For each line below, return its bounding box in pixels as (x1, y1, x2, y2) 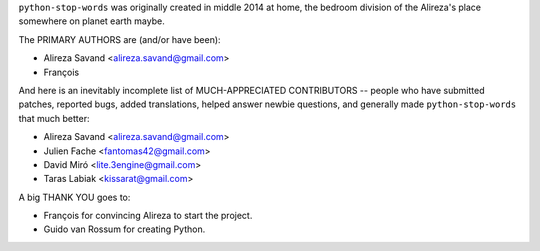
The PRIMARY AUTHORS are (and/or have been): (18, 33, 221, 45)
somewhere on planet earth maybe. (18, 15, 165, 27)
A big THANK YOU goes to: (18, 191, 131, 203)
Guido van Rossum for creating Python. (43, 223, 206, 235)
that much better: (18, 112, 90, 124)
